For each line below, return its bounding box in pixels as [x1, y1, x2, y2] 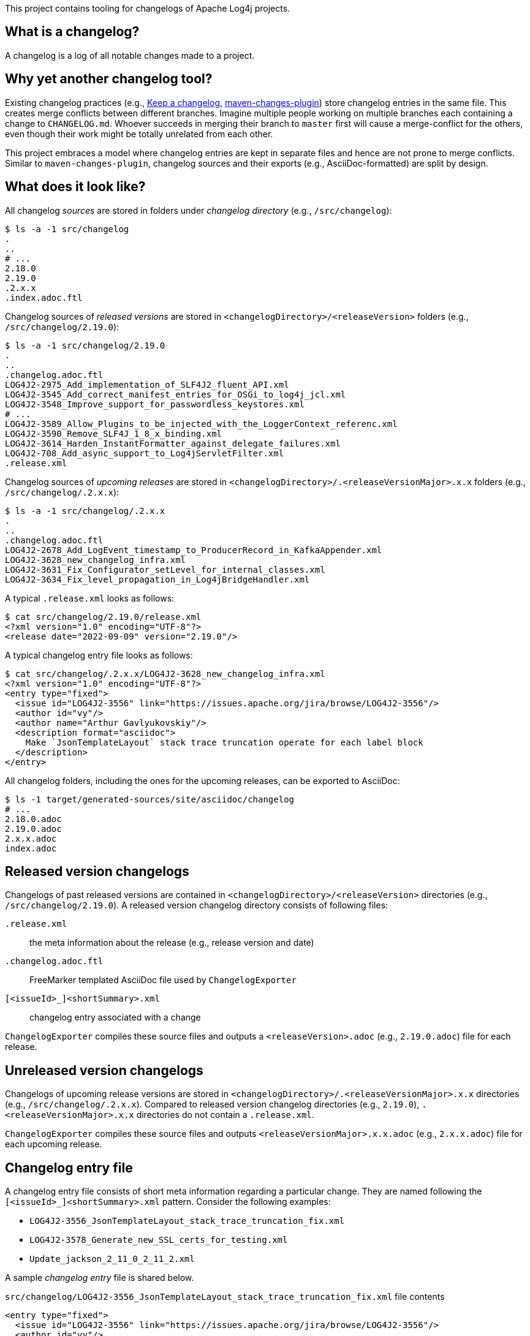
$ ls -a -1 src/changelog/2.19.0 [5, 340, 165, 350]
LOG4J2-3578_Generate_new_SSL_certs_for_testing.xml [29, 1235, 288, 1245]
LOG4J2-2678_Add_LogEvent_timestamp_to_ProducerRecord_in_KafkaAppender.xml [5, 545, 382, 555]
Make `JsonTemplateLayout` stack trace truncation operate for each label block [25, 737, 423, 747]
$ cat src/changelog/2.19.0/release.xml [5, 611, 202, 622]
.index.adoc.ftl [5, 292, 83, 303]
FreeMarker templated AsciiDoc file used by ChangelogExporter [29, 975, 297, 986]
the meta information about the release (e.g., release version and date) [29, 937, 314, 948]
